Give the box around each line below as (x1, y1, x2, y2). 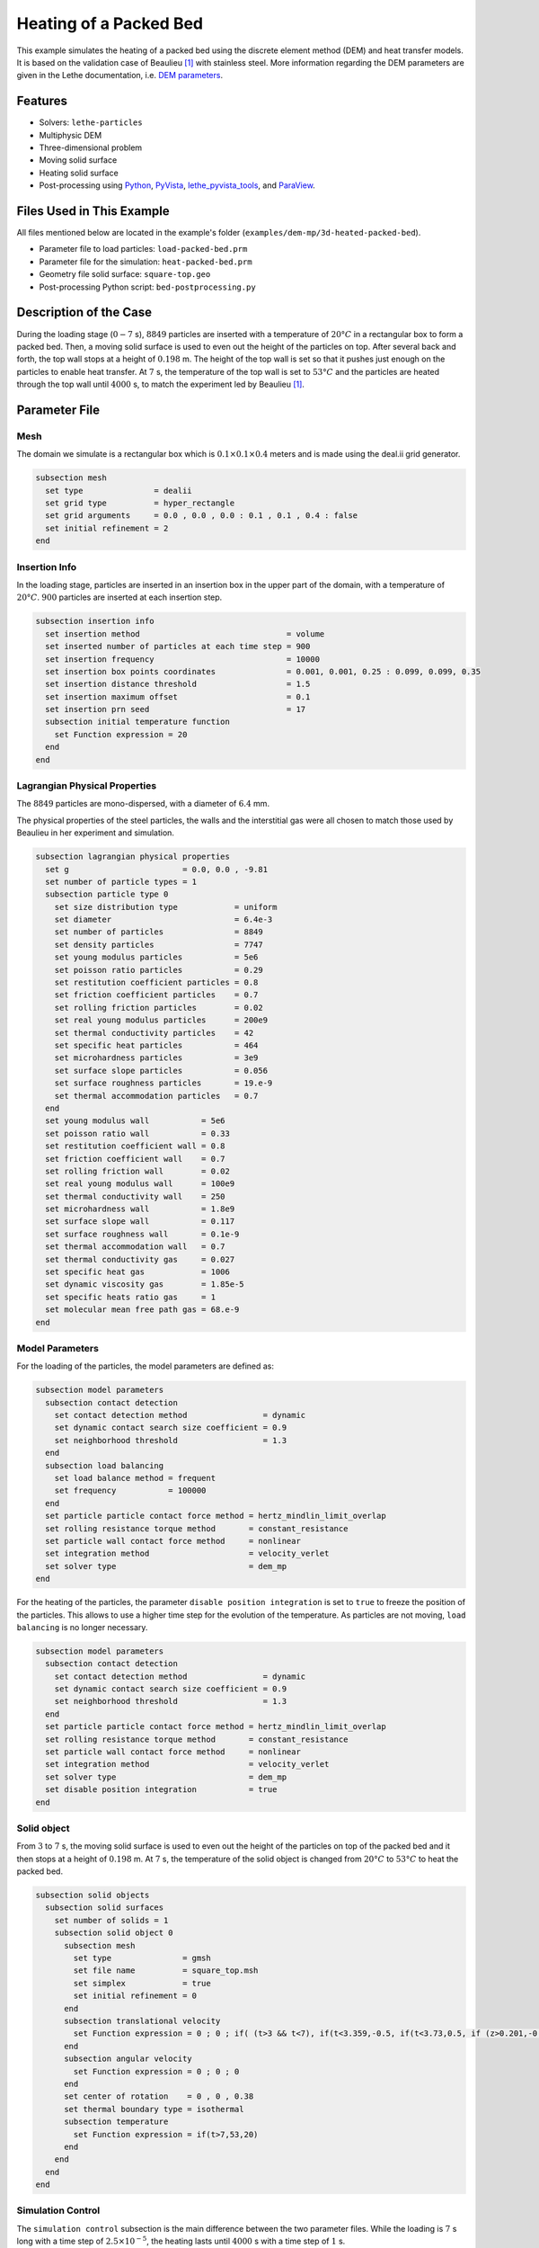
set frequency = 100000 (54, 1485, 207, 1496)
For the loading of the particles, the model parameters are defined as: (16, 1360, 274, 1371)
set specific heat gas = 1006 (45, 1267, 231, 1277)
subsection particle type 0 (45, 889, 169, 899)
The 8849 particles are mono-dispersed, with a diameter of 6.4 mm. (16, 798, 269, 809)
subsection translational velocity (64, 2016, 221, 2026)
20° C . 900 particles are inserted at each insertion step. (16, 592, 223, 602)
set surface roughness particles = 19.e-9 (54, 1078, 273, 1088)
